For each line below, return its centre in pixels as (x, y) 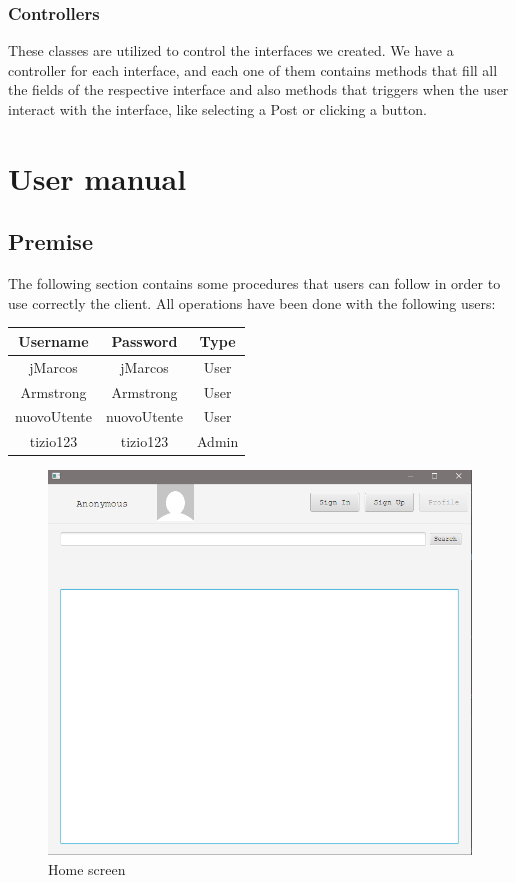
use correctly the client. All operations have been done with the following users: (252, 302)
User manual (97, 177)
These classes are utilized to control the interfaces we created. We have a (231, 50)
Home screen (87, 868)
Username (53, 340)
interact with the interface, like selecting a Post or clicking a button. (217, 109)
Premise (50, 241)
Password (144, 340)
